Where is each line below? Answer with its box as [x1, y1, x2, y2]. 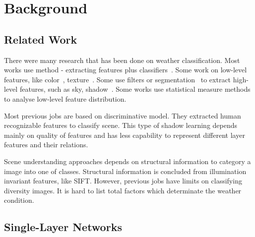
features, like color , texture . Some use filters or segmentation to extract [4, 74, 231, 84]
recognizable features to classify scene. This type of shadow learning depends [4, 120, 238, 130]
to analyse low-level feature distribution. [4, 93, 127, 104]
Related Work [4, 31, 77, 47]
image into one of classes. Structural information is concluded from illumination [4, 166, 247, 176]
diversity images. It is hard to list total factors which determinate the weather [4, 185, 242, 195]
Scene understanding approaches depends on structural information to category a [4, 156, 251, 166]
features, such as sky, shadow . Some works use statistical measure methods [19, 84, 251, 94]
